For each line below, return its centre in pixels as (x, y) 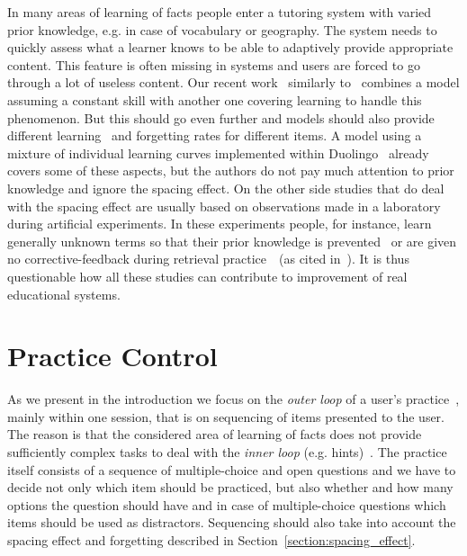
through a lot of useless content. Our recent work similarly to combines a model (233, 82)
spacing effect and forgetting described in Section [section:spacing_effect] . (211, 539)
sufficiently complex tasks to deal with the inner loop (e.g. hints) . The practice (227, 452)
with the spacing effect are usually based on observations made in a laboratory (224, 206)
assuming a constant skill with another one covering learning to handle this (215, 99)
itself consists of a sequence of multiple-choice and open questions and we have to (232, 469)
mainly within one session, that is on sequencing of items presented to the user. (226, 416)
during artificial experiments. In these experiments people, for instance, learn (220, 224)
